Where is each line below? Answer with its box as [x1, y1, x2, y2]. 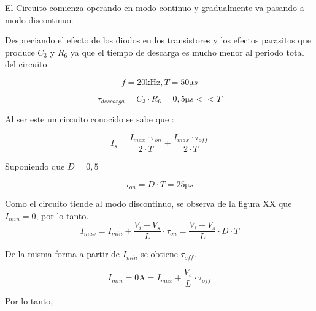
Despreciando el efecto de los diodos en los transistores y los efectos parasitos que [5, 34, 311, 47]
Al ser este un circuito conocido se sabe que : [5, 113, 174, 126]
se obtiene [141, 247, 178, 260]
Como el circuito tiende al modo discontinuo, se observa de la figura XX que [5, 197, 292, 210]
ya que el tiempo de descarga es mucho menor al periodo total [70, 45, 304, 58]
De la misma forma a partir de [5, 247, 120, 260]
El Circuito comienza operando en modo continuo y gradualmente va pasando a [5, 1, 304, 13]
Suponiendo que [5, 160, 65, 173]
